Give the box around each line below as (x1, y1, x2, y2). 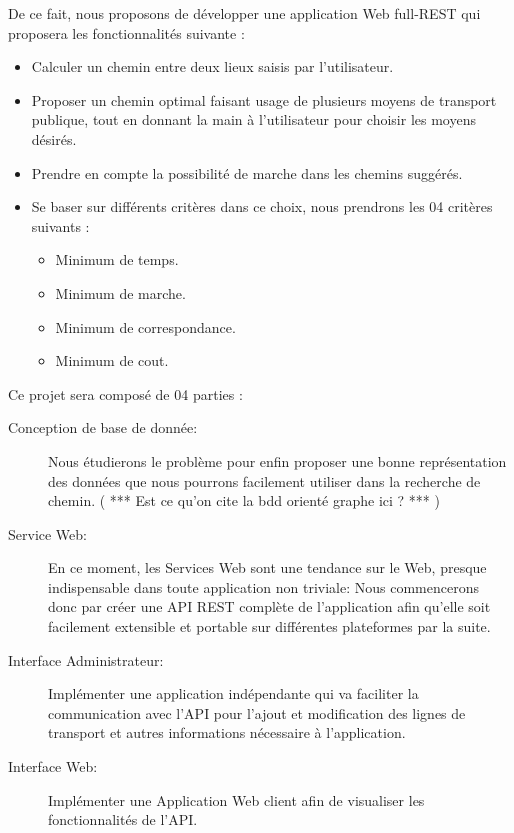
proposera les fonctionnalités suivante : (8, 22, 245, 43)
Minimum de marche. (55, 282, 186, 303)
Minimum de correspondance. (55, 316, 236, 337)
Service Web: (8, 523, 87, 544)
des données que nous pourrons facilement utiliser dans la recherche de (48, 470, 481, 491)
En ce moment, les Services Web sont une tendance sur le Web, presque (48, 557, 487, 578)
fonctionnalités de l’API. (48, 809, 198, 830)
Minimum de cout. (55, 350, 169, 371)
